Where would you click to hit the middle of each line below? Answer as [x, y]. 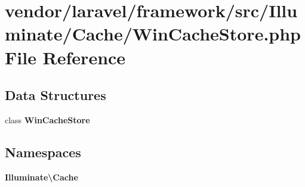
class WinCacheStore [47, 119]
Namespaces [43, 152]
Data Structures [56, 95]
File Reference [65, 57]
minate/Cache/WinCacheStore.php [153, 34]
